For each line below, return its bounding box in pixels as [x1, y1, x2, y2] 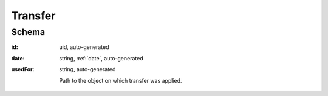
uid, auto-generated [59, 43, 109, 51]
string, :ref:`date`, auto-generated [59, 54, 143, 62]
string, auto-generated [59, 66, 116, 73]
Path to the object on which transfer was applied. [59, 77, 182, 84]
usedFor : [11, 66, 35, 73]
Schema [11, 27, 46, 37]
